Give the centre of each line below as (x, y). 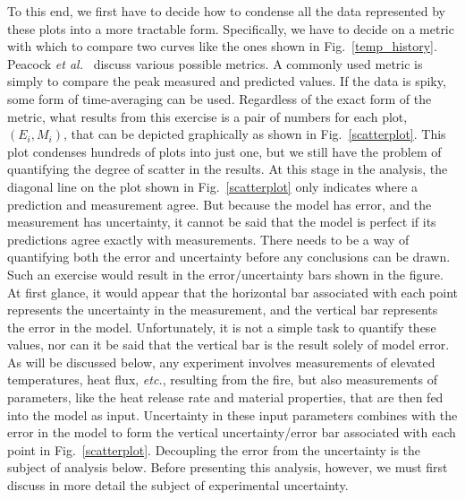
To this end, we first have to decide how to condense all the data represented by (226, 11)
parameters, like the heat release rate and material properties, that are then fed (225, 397)
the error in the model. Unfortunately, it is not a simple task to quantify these (222, 327)
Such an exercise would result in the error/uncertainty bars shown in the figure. (225, 274)
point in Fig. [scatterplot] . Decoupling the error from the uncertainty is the (214, 449)
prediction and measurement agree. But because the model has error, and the (220, 204)
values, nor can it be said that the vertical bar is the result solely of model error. (228, 345)
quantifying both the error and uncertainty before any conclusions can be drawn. (229, 257)
